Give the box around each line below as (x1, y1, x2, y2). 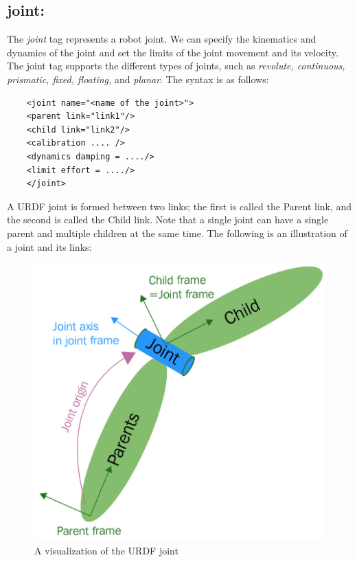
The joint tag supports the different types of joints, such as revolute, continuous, (7, 58, 345, 73)
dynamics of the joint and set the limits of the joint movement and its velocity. (7, 45, 338, 59)
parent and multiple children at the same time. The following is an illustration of (7, 225, 347, 240)
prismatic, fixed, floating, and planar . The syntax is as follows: (7, 71, 269, 86)
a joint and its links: (7, 239, 92, 254)
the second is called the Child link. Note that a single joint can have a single (7, 212, 329, 227)
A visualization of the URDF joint (34, 543, 178, 557)
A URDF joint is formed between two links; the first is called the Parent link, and (7, 199, 352, 213)
